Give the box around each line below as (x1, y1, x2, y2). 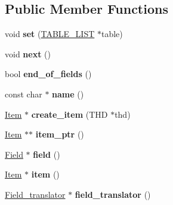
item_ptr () (35, 128, 84, 140)
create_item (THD (31, 108, 108, 120)
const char (5, 87, 42, 100)
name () (52, 87, 84, 100)
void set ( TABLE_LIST (5, 27, 95, 40)
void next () (5, 47, 51, 60)
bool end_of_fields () (5, 68, 92, 80)
